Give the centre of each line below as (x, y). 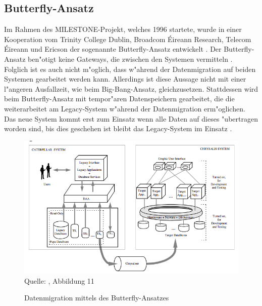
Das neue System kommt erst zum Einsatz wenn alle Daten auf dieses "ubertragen (131, 118)
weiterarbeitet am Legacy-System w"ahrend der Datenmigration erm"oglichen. (125, 108)
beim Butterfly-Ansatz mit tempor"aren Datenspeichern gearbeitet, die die (119, 99)
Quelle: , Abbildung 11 (59, 280)
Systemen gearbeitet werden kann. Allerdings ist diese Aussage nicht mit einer (125, 79)
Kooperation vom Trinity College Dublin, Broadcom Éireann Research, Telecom (128, 39)
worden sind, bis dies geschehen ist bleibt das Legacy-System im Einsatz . (118, 128)
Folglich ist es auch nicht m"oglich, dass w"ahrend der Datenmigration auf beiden (130, 69)
